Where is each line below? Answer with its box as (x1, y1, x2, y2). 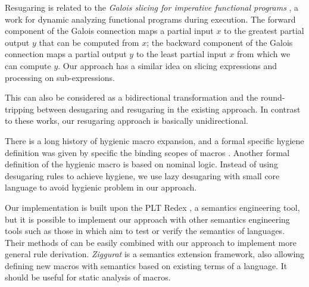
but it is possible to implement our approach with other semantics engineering (5, 213, 290, 225)
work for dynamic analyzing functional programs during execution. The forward (5, 13, 296, 25)
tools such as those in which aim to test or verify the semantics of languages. (5, 224, 285, 237)
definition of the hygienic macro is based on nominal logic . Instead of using (5, 158, 278, 170)
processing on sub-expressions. (5, 71, 115, 83)
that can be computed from (39, 36, 139, 48)
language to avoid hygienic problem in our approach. (5, 181, 197, 194)
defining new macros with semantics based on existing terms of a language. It (5, 259, 288, 272)
